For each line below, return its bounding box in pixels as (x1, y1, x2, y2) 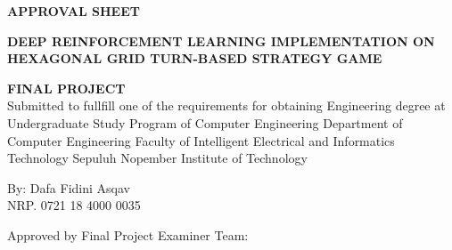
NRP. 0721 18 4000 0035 (7, 196, 141, 214)
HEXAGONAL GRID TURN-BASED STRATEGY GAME (7, 49, 382, 68)
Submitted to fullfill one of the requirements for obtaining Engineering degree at (7, 96, 446, 115)
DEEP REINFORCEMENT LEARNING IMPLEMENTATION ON (7, 31, 435, 50)
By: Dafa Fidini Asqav (7, 178, 130, 197)
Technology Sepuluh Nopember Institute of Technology (7, 149, 308, 167)
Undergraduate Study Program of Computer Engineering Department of (7, 113, 403, 132)
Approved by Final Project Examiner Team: (7, 225, 249, 244)
